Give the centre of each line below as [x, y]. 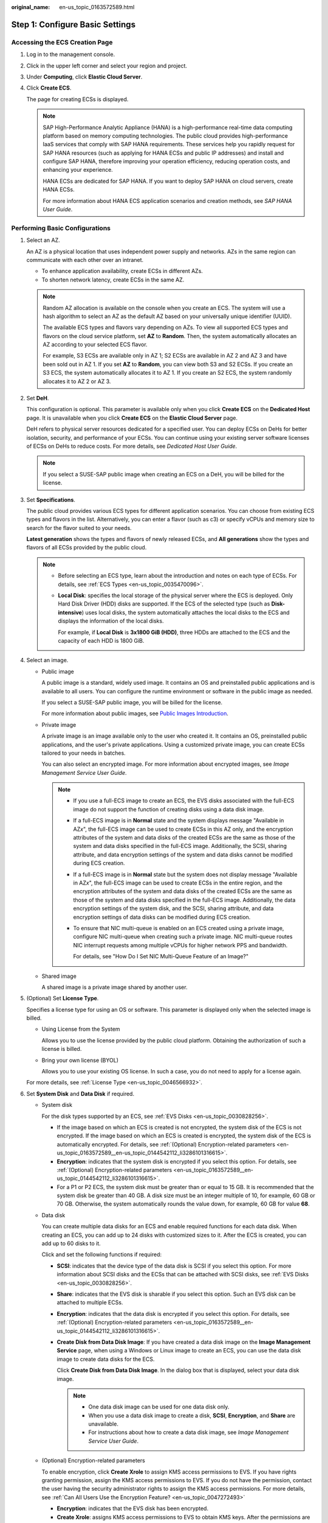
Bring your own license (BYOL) [80, 1060]
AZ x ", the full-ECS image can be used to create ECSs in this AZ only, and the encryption [183, 829]
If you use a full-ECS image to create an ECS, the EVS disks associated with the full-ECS [184, 800]
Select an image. [47, 660]
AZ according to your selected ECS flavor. [95, 345]
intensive [70, 612]
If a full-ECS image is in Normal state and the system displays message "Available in [179, 821]
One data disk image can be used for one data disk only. [159, 1407]
